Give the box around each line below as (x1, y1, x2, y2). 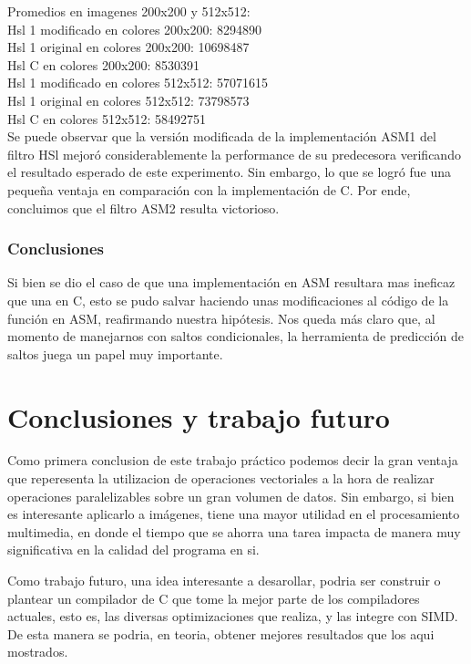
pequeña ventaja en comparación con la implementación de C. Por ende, (7, 180, 411, 199)
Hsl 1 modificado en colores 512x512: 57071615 (7, 73, 269, 92)
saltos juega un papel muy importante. (7, 344, 223, 363)
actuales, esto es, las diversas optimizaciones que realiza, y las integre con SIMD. (7, 607, 458, 626)
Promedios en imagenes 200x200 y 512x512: (7, 2, 251, 20)
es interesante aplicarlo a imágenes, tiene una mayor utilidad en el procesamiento (7, 504, 460, 524)
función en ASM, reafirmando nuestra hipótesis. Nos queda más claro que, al (7, 308, 435, 327)
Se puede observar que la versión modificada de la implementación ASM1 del (7, 127, 436, 146)
